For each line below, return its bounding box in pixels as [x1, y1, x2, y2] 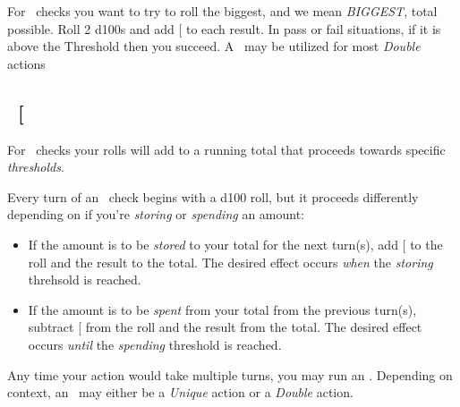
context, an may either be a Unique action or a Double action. [7, 383, 354, 402]
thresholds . [7, 157, 64, 176]
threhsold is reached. [28, 270, 141, 289]
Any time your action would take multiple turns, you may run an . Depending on [7, 365, 453, 384]
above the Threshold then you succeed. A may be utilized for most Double [7, 37, 421, 55]
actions [7, 54, 46, 72]
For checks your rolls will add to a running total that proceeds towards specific [7, 140, 446, 158]
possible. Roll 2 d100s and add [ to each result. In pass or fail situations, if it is [7, 19, 441, 38]
